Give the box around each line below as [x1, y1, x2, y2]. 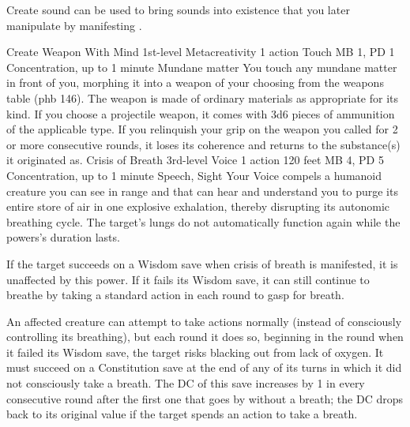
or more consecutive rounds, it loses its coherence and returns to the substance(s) [6, 136, 401, 152]
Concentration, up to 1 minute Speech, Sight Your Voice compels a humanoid [6, 167, 382, 183]
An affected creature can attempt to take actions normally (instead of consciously [6, 313, 402, 329]
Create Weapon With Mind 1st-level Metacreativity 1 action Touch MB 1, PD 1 [6, 43, 395, 60]
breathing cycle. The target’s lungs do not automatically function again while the [6, 213, 401, 230]
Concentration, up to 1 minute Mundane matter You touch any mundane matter [6, 58, 397, 75]
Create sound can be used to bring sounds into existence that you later [6, 2, 350, 17]
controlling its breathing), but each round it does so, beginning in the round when [6, 328, 404, 345]
